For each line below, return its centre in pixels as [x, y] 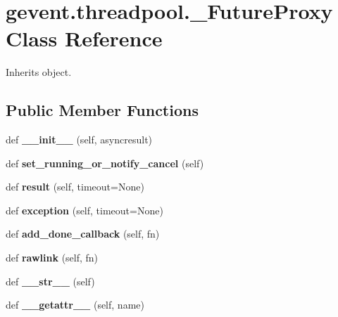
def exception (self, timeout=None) [84, 210]
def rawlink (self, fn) [52, 258]
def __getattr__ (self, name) [75, 305]
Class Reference [84, 38]
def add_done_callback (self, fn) [83, 234]
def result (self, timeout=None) [75, 187]
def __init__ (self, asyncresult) [79, 140]
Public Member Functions [102, 110]
